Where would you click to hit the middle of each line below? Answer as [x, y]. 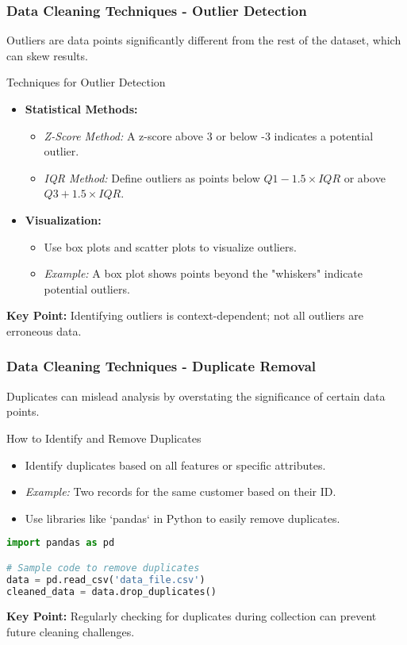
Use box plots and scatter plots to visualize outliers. [170, 246]
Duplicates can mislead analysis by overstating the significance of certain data [196, 395]
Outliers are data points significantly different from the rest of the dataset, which [204, 40]
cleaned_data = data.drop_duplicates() [111, 591]
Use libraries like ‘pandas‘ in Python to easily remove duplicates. [182, 518]
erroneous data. [44, 330]
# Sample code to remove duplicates [103, 568]
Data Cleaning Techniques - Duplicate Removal [161, 366]
